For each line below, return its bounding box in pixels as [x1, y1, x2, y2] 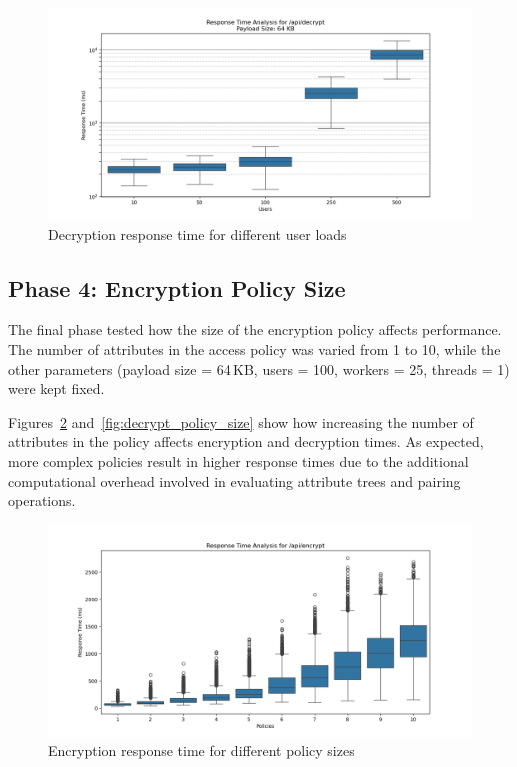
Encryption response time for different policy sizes [48, 740, 355, 761]
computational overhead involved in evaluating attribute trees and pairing [8, 470, 461, 491]
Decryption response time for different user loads [48, 223, 347, 244]
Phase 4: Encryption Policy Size [8, 272, 346, 303]
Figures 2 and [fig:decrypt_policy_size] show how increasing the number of [8, 411, 474, 432]
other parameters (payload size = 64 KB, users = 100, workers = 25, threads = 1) [8, 358, 510, 379]
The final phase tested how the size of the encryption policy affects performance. [8, 319, 502, 340]
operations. [8, 490, 76, 511]
